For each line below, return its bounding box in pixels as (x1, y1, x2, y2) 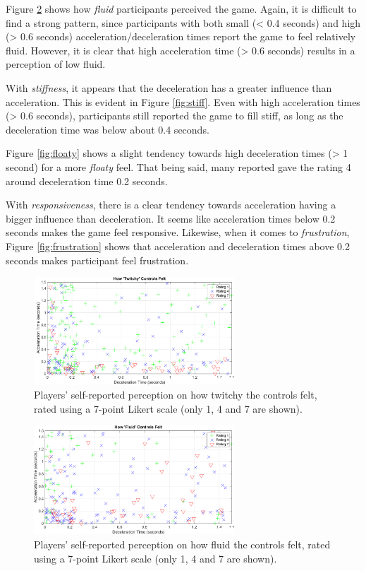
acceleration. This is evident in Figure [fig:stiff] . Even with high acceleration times (6, 94, 360, 109)
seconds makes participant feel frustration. (6, 252, 189, 267)
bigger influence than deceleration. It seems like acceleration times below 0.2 (6, 211, 336, 225)
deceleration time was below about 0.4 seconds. (6, 122, 209, 136)
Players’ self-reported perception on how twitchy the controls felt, (34, 387, 317, 401)
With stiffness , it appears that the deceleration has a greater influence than (6, 80, 332, 95)
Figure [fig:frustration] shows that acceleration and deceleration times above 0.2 (6, 238, 350, 253)
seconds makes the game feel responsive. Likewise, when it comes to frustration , (6, 225, 350, 240)
